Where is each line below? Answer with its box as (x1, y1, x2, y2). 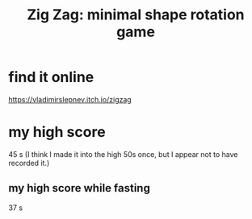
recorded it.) (8, 158, 50, 167)
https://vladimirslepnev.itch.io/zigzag (8, 94, 132, 104)
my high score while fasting (8, 181, 151, 195)
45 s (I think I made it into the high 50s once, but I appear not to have (8, 149, 238, 159)
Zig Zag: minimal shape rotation (27, 6, 245, 24)
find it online (8, 68, 94, 86)
